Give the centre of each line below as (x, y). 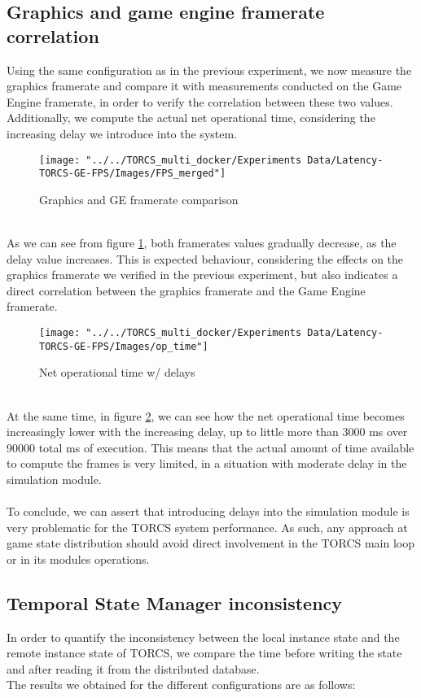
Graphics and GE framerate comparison (139, 199)
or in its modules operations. (78, 558)
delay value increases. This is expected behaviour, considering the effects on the (205, 258)
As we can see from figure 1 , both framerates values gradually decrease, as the (202, 243)
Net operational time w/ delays (117, 372)
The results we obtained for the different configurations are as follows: (181, 685)
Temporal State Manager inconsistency (175, 602)
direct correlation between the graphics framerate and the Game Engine (186, 290)
